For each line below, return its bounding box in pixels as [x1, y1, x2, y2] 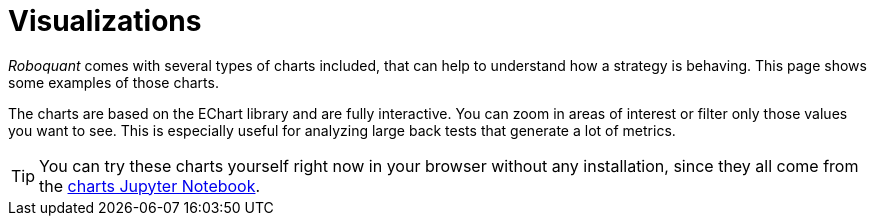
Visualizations [8, 4, 202, 38]
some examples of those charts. [8, 73, 219, 91]
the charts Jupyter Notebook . [39, 175, 261, 196]
